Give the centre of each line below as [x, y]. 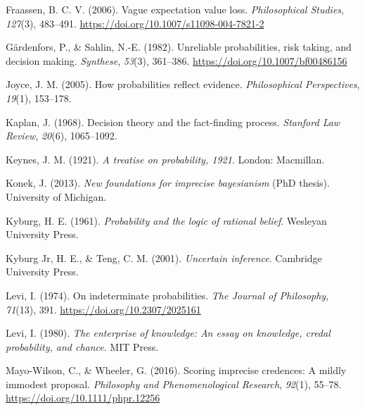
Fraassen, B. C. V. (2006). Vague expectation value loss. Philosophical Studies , [175, 9]
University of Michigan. [56, 196]
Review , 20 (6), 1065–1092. [62, 136]
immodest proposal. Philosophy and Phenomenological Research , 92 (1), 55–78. [174, 384]
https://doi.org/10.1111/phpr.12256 [83, 398]
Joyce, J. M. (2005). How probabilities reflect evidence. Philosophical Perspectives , [183, 84]
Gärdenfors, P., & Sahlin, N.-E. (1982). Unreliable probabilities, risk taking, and [179, 47]
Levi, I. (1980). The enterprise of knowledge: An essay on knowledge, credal [168, 333]
